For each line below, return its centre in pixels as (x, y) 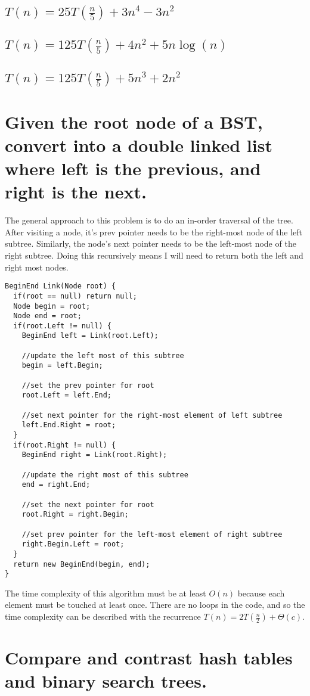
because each (261, 593)
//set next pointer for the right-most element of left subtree (152, 415)
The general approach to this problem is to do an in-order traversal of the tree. (149, 220)
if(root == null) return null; (75, 296)
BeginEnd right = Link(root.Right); (94, 455)
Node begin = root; (52, 306)
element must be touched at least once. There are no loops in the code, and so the (155, 605)
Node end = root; (47, 316)
